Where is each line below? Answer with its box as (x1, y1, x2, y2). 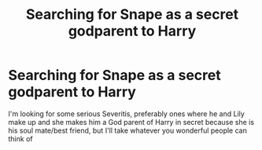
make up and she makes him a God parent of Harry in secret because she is (8, 117, 254, 126)
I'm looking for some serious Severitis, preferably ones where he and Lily (8, 108, 245, 119)
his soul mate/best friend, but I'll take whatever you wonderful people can (8, 126, 248, 135)
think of (8, 134, 33, 143)
